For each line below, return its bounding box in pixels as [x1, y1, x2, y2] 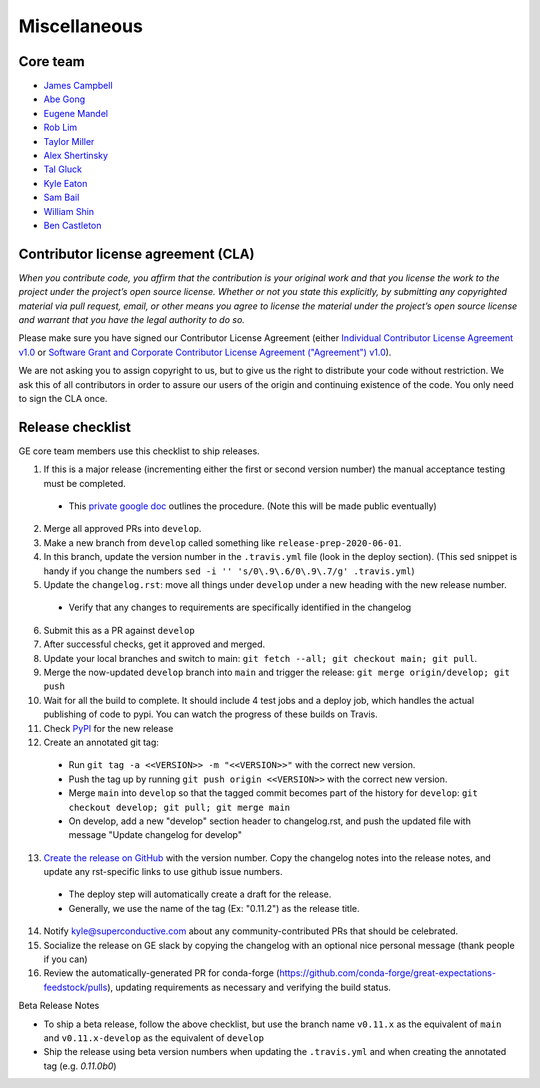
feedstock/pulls [43, 981, 108, 993]
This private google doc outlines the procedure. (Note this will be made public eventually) [68, 500, 437, 512]
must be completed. [43, 477, 127, 489]
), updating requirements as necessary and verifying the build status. [106, 981, 392, 993]
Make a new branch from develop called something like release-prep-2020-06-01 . [43, 536, 402, 549]
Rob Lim [43, 121, 78, 134]
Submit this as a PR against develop [43, 624, 195, 636]
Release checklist [18, 418, 132, 435]
